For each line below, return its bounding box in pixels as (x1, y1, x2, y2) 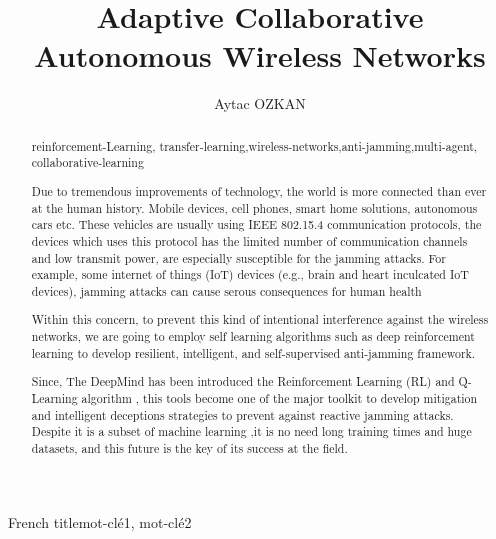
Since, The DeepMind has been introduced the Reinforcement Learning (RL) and (31, 373, 455, 390)
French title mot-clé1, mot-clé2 (8, 511, 192, 532)
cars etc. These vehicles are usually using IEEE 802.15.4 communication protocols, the (31, 216, 482, 233)
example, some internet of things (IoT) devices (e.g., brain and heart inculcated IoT (31, 266, 469, 283)
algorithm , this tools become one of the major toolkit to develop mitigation (81, 389, 478, 406)
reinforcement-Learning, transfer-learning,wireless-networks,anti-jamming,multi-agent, (31, 137, 478, 154)
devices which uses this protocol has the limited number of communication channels (31, 232, 468, 249)
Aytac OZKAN (214, 93, 306, 114)
